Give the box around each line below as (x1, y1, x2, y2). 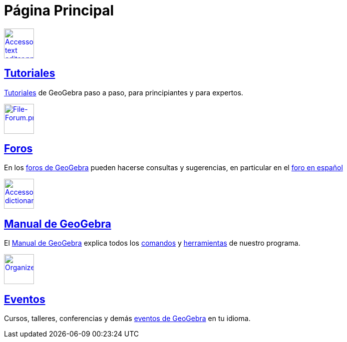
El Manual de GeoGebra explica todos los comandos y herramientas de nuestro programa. (4, 239, 301, 248)
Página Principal (4, 2, 114, 19)
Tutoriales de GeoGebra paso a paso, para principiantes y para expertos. (4, 88, 244, 97)
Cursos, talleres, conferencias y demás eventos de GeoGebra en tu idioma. (4, 314, 251, 323)
